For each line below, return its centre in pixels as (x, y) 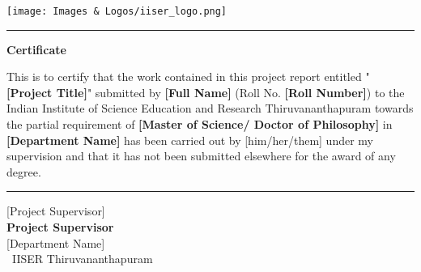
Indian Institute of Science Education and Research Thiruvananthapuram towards (210, 108)
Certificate (36, 49)
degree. (24, 171)
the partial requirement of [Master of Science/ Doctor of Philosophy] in (200, 124)
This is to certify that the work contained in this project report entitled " (188, 76)
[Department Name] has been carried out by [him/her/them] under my (190, 140)
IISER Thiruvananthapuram (82, 259)
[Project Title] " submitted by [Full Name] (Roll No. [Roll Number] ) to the (206, 92)
